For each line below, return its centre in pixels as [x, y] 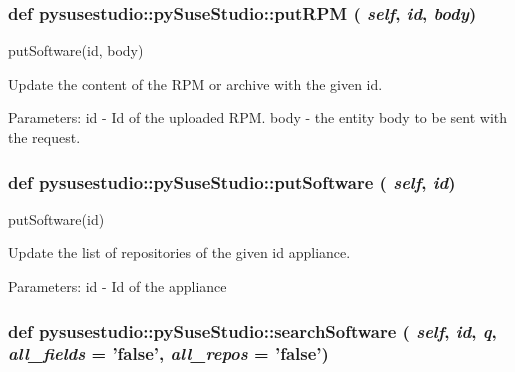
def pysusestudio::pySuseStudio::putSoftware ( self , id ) [232, 181]
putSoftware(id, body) [76, 50]
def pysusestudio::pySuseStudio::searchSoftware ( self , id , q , [252, 330]
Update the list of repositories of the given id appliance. [179, 252]
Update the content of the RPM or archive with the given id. [195, 83]
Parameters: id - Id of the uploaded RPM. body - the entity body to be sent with [258, 117]
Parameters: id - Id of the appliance [117, 286]
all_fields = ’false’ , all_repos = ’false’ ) [168, 353]
